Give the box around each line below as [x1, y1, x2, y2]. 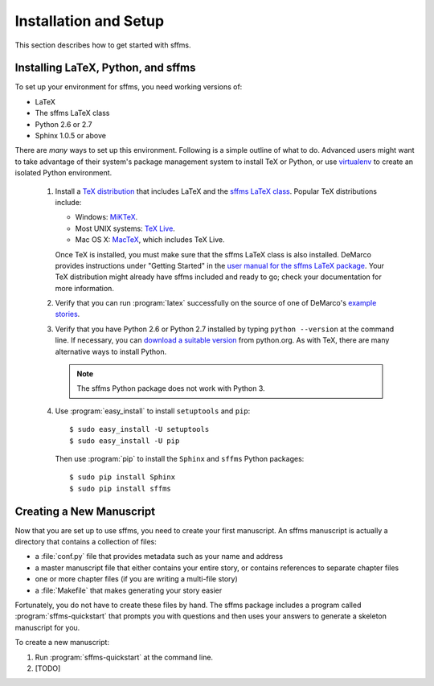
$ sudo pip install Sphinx [69, 473, 176, 482]
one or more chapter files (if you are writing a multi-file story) [35, 574, 239, 584]
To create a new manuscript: [14, 638, 110, 647]
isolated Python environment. [14, 168, 113, 178]
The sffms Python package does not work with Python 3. [76, 384, 265, 393]
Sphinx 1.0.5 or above [35, 131, 106, 141]
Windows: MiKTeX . [75, 212, 138, 222]
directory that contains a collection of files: [14, 537, 157, 547]
